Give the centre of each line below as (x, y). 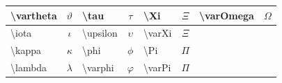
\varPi (157, 67)
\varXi (157, 33)
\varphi (98, 67)
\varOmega (227, 15)
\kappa (26, 50)
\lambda (29, 67)
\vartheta (34, 15)
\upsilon (100, 33)
